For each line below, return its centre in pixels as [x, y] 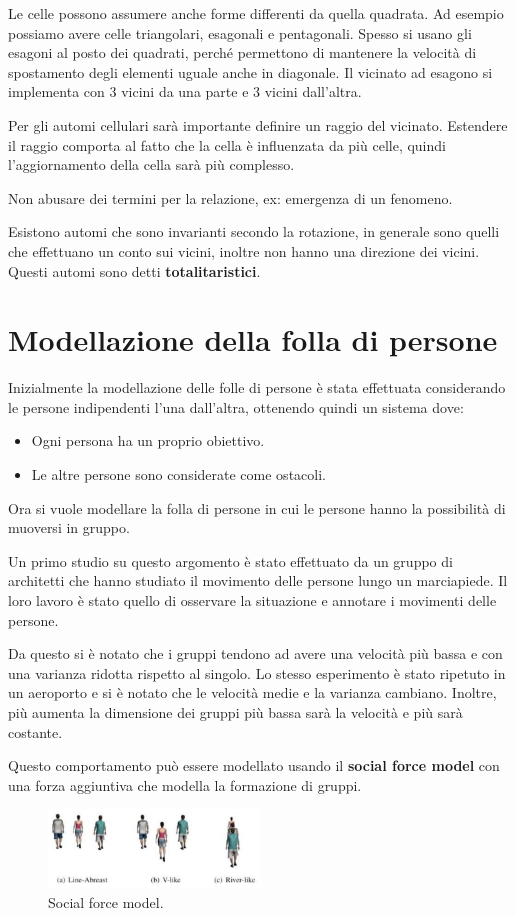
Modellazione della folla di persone [253, 339]
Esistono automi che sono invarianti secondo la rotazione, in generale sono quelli [254, 231]
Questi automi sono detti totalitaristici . [134, 270]
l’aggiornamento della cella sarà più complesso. [151, 164]
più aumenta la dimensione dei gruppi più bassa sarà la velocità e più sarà [235, 711]
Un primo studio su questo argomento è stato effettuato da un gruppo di [230, 560]
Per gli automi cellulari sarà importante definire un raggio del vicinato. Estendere [258, 124]
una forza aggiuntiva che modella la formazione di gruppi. [185, 784]
